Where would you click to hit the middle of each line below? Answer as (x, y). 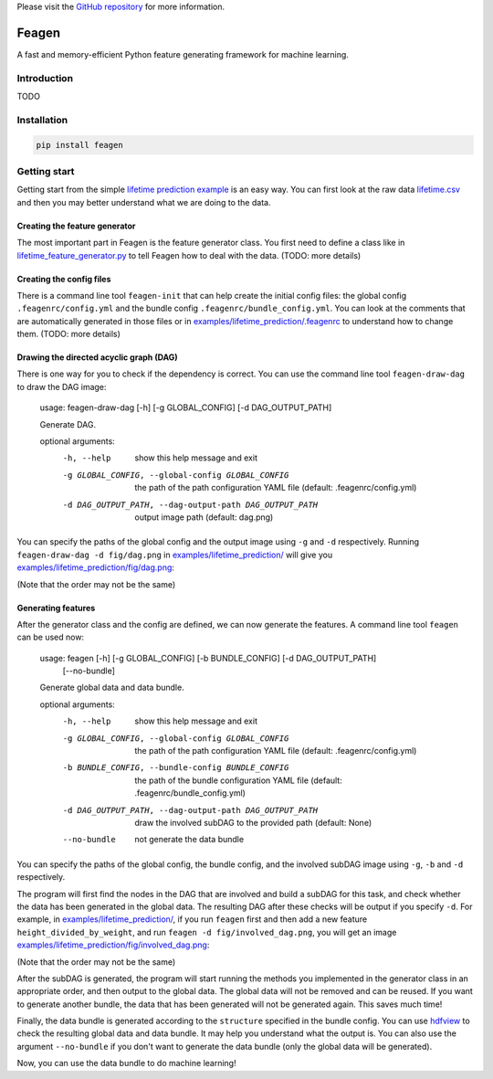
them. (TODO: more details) (68, 334)
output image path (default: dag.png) (204, 517)
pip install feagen (79, 145)
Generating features (56, 608)
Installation (42, 120)
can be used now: (51, 637)
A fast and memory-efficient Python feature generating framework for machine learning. (183, 54)
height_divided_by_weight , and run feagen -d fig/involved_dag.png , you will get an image (207, 932)
